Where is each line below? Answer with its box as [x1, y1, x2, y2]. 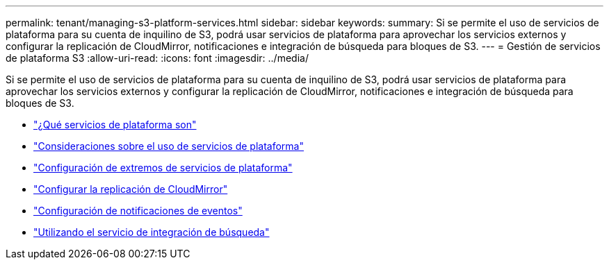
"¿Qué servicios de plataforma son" [33, 119, 197, 130]
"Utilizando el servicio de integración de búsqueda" [33, 226, 270, 238]
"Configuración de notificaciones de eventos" [33, 205, 243, 216]
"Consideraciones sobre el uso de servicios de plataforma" [33, 140, 304, 152]
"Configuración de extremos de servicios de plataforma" [33, 162, 293, 173]
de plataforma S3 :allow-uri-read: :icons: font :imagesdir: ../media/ [6, 52, 309, 64]
